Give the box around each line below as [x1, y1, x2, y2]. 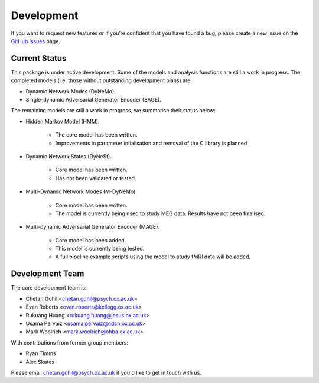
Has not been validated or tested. [55, 174, 136, 181]
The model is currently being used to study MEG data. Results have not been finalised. [55, 210, 266, 217]
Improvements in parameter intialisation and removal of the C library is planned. [55, 139, 249, 147]
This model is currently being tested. [55, 245, 145, 252]
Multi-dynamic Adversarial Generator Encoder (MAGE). [25, 223, 159, 231]
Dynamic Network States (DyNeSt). [25, 152, 112, 160]
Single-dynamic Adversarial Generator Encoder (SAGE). [25, 96, 162, 103]
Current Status [11, 53, 67, 63]
